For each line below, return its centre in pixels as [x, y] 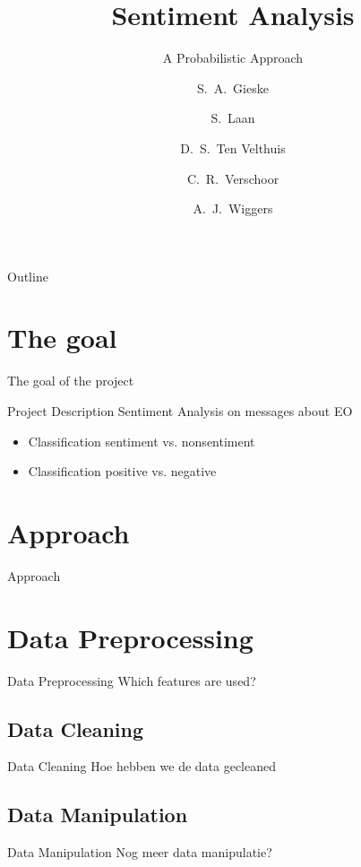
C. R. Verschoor [233, 178]
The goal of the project [71, 381]
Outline [28, 276]
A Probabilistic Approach [233, 58]
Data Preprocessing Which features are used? [132, 680]
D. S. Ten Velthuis [233, 147]
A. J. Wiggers [233, 208]
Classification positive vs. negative [122, 471]
